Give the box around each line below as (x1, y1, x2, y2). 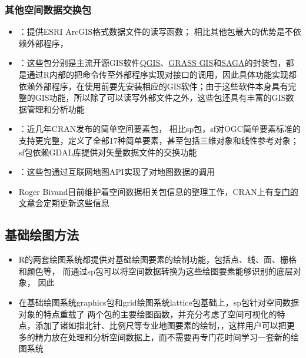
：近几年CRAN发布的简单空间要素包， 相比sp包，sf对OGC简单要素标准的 (18, 122, 301, 135)
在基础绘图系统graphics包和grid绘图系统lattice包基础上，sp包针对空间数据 (18, 296, 300, 308)
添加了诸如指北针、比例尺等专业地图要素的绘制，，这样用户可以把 (35, 319, 287, 332)
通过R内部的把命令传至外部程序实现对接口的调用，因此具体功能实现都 (26, 68, 297, 80)
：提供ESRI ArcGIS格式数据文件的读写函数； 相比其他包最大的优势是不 (18, 25, 293, 38)
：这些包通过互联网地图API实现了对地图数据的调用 (18, 165, 215, 178)
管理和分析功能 (26, 102, 85, 115)
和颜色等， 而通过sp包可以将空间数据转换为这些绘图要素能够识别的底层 (18, 264, 293, 277)
